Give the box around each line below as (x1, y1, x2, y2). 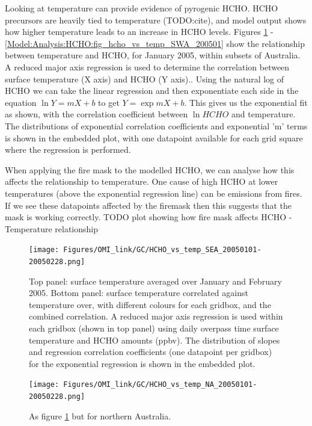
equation (5, 96, 37, 108)
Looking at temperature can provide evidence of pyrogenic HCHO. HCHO (5, 2, 278, 14)
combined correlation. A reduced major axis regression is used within (29, 310, 283, 323)
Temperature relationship (5, 222, 98, 235)
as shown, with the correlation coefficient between (5, 108, 188, 120)
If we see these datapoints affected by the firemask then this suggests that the (5, 199, 292, 211)
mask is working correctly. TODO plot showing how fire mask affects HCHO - (5, 211, 292, 223)
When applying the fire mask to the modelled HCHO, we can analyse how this (5, 163, 295, 176)
